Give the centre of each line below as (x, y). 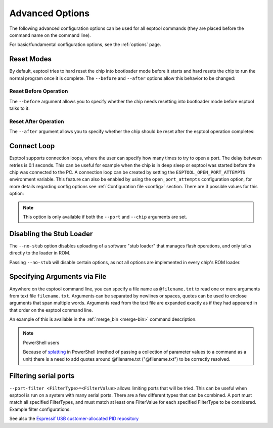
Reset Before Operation (39, 91)
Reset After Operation (37, 121)
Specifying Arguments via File (58, 276)
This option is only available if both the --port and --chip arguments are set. (105, 217)
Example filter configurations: (40, 409)
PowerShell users (41, 343)
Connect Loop (32, 146)
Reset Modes (30, 59)
